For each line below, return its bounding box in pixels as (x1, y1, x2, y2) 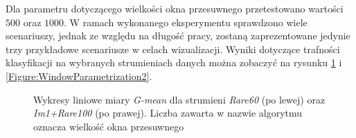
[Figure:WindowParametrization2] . (6, 68, 152, 83)
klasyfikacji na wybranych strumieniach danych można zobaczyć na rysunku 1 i (6, 55, 342, 70)
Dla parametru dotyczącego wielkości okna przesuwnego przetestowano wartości (6, 1, 344, 15)
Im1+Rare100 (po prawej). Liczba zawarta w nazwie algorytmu (33, 106, 303, 120)
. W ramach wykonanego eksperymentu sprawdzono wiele (64, 14, 308, 29)
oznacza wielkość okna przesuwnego (33, 119, 184, 133)
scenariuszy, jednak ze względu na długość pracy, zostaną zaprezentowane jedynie (6, 28, 350, 43)
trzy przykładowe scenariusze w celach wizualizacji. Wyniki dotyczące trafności (6, 41, 340, 56)
